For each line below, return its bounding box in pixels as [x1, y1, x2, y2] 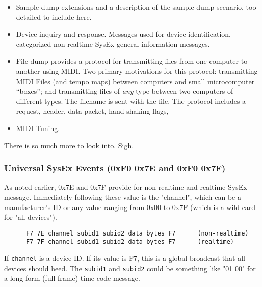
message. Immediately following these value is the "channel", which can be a [4, 191, 241, 202]
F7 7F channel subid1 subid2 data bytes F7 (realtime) [25, 238, 234, 246]
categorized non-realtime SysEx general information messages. [16, 38, 210, 49]
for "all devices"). [4, 212, 57, 222]
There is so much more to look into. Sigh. [4, 140, 134, 150]
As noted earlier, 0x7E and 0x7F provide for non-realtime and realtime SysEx [4, 181, 247, 192]
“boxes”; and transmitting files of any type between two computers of [16, 86, 233, 96]
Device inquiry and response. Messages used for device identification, [16, 29, 231, 39]
